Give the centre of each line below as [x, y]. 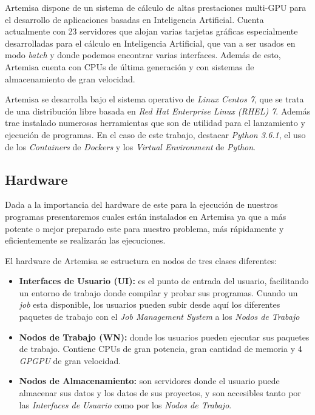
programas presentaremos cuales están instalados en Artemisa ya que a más [146, 216]
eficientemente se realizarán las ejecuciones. [85, 240]
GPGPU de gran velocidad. [70, 360]
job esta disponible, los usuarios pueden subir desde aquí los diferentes [150, 304]
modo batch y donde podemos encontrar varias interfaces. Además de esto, [143, 55]
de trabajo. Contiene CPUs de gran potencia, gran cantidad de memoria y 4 [161, 349]
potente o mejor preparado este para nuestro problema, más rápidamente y [144, 228]
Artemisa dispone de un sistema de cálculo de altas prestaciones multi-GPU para [156, 7]
